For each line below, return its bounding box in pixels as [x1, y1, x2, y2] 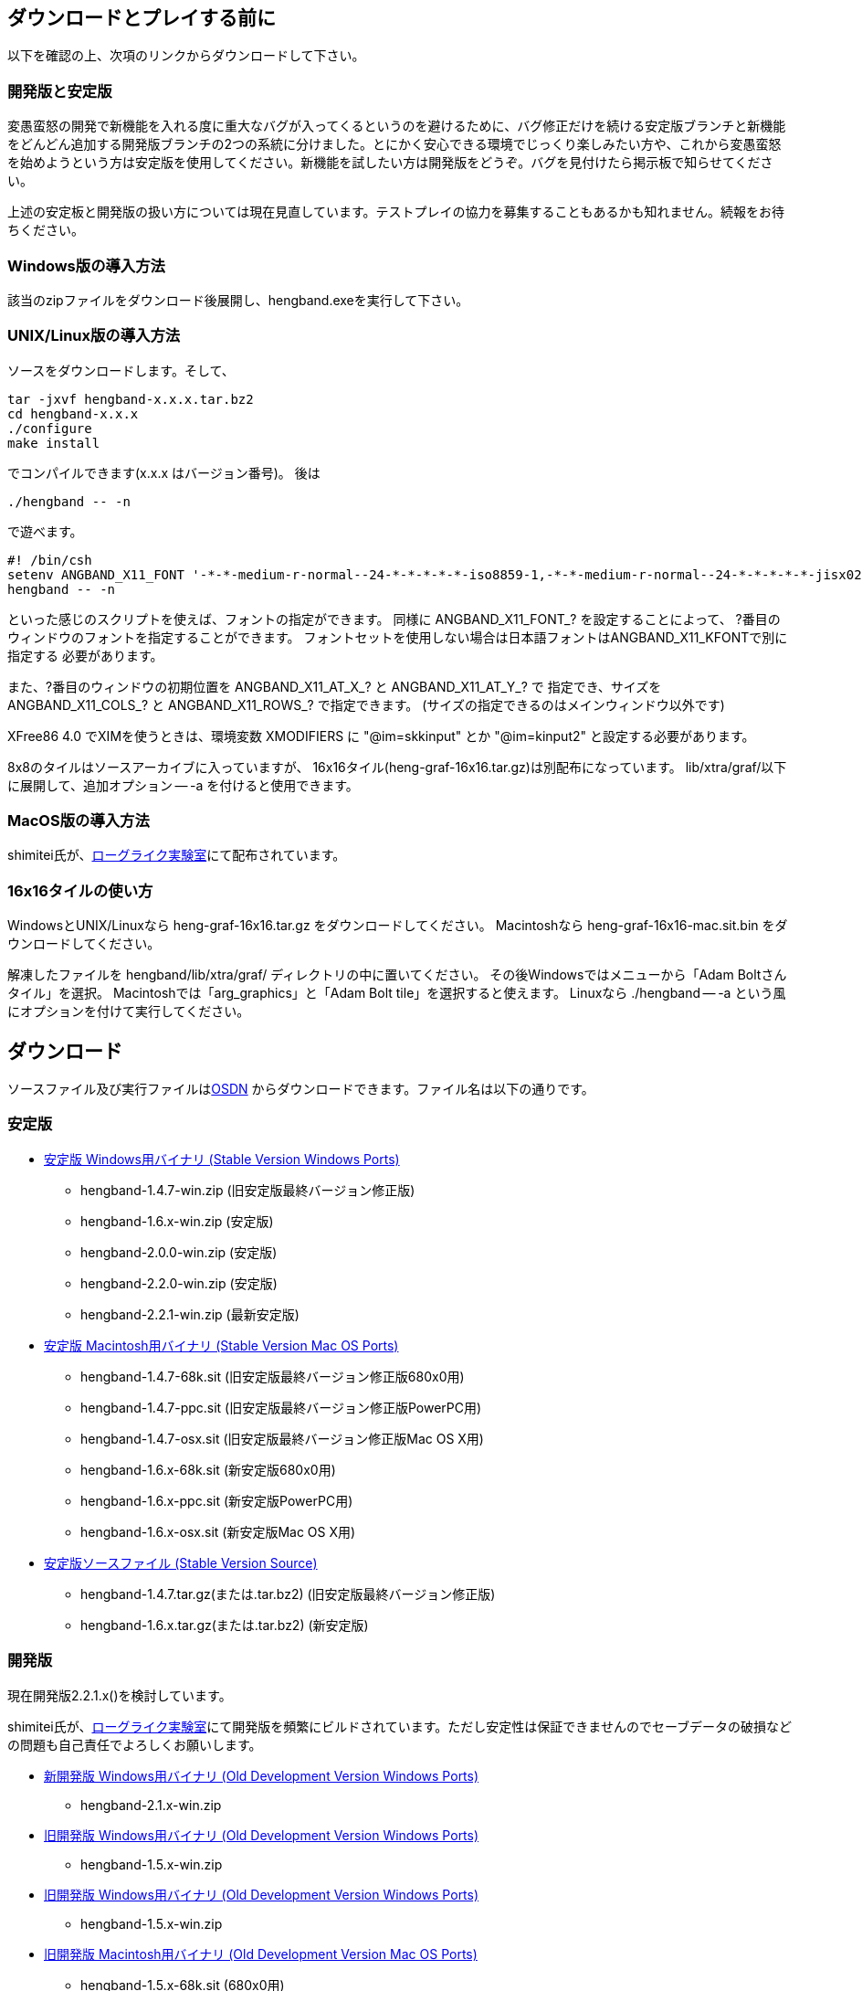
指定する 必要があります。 [7, 647, 163, 663]
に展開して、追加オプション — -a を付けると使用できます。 [7, 777, 359, 793]
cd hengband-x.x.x [7, 406, 139, 421]
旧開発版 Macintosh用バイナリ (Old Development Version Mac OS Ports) [44, 1945, 478, 1962]
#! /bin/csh [7, 552, 92, 567]
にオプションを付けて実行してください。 [7, 1003, 250, 1020]
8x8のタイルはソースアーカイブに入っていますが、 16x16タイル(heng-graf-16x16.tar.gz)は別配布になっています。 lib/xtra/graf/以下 [7, 758, 787, 775]
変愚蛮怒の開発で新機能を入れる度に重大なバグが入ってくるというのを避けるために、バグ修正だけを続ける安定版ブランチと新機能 [7, 118, 786, 134]
